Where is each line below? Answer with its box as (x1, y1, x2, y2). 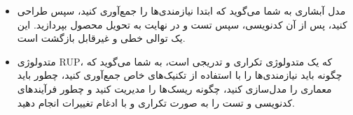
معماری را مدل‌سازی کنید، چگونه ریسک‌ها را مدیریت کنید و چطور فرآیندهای (17, 81, 332, 95)
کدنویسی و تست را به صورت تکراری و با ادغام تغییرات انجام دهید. (17, 95, 295, 109)
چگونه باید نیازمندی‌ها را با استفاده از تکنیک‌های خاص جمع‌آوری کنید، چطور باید (17, 68, 342, 82)
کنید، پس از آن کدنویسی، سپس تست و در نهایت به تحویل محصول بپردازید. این (17, 17, 347, 31)
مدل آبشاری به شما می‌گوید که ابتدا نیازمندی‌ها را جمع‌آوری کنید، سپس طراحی (17, 3, 346, 17)
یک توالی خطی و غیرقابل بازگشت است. (17, 31, 186, 45)
